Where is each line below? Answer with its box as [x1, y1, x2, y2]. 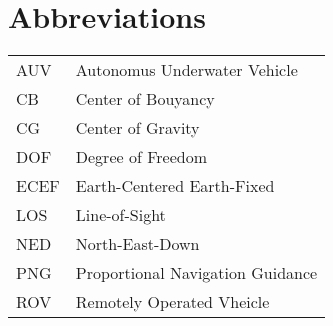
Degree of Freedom [75, 145, 207, 169]
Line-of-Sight [75, 203, 166, 227]
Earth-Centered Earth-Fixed [75, 174, 275, 198]
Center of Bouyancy [75, 87, 215, 111]
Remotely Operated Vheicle [75, 290, 270, 314]
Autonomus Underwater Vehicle [75, 58, 298, 82]
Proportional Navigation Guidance [75, 261, 318, 285]
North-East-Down [75, 232, 200, 256]
